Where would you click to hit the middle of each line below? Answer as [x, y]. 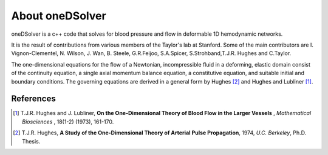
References [33, 99]
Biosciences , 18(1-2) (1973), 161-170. [68, 122]
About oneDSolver [59, 16]
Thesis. [31, 141]
